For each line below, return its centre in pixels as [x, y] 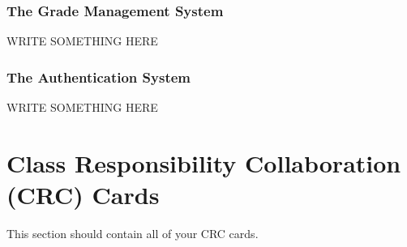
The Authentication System [99, 77]
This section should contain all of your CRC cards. [133, 233]
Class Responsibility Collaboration [204, 162]
